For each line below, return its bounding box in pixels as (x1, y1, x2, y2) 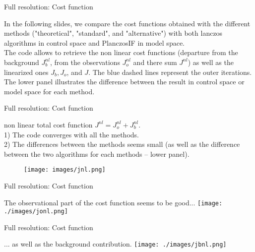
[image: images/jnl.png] (24, 166, 106, 174)
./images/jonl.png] (4, 208, 68, 215)
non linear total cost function (4, 119, 93, 129)
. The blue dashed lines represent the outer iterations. (88, 66, 252, 77)
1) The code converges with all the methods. (4, 129, 139, 139)
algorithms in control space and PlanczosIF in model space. (4, 37, 185, 48)
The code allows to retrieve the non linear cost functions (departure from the (4, 47, 238, 58)
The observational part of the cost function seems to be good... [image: (4, 197, 223, 207)
